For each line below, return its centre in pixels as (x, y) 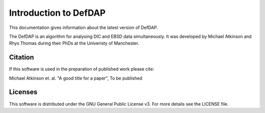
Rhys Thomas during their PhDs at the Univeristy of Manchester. (74, 43)
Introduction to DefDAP (57, 13)
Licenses (23, 92)
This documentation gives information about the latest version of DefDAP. (83, 28)
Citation (22, 57)
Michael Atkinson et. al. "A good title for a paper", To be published (76, 78)
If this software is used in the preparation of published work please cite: (82, 69)
